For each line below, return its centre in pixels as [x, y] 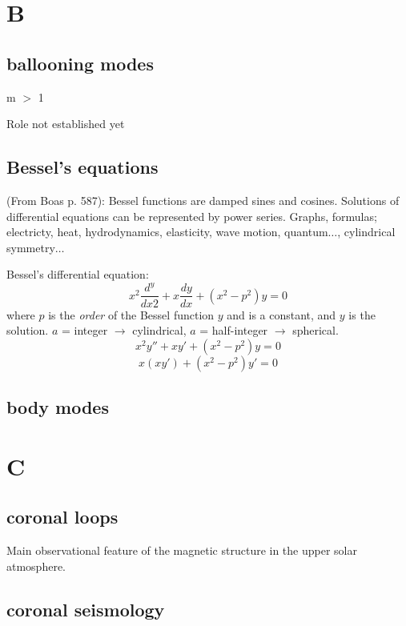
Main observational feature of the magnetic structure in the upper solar [182, 550]
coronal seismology [86, 609]
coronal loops [62, 517]
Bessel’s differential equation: [78, 274]
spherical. [316, 330]
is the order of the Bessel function [131, 314]
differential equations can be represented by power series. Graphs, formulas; [192, 216]
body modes [58, 407]
